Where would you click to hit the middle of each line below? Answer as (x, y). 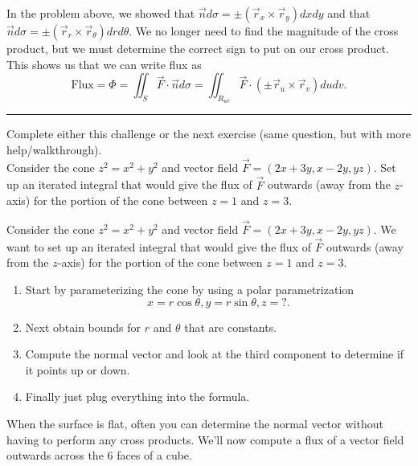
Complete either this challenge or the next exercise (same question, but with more (209, 134)
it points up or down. (78, 369)
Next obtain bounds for (83, 327)
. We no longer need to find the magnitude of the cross (264, 31)
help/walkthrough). (54, 149)
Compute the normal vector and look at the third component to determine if (215, 354)
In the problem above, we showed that (101, 13)
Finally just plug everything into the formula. (137, 397)
